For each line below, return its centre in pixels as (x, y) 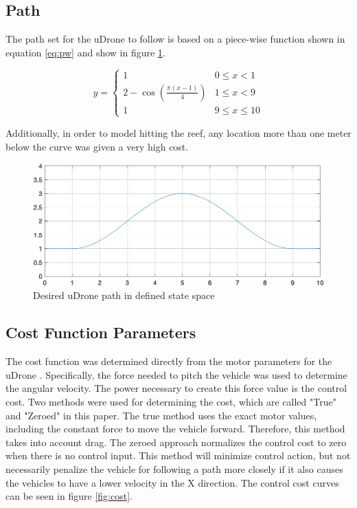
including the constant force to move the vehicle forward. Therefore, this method (175, 429)
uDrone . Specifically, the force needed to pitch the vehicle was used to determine (176, 374)
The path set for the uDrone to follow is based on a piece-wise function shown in (175, 39)
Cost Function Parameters (101, 332)
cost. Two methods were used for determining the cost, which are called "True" (171, 402)
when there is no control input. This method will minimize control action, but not (178, 455)
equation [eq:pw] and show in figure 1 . (85, 52)
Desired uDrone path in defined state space (124, 295)
